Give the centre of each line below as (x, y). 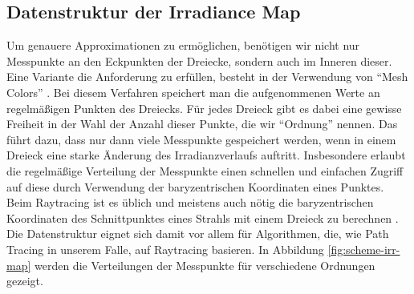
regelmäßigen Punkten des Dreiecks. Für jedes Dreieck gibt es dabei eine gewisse (204, 108)
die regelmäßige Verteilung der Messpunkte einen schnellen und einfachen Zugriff (205, 170)
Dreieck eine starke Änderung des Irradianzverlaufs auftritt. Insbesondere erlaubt (206, 155)
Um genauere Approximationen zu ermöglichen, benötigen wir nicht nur (183, 45)
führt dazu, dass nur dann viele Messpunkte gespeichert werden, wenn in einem (201, 139)
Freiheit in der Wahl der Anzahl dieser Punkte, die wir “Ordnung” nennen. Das (202, 124)
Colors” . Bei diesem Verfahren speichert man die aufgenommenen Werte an (193, 92)
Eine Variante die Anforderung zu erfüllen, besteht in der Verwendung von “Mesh (207, 77)
